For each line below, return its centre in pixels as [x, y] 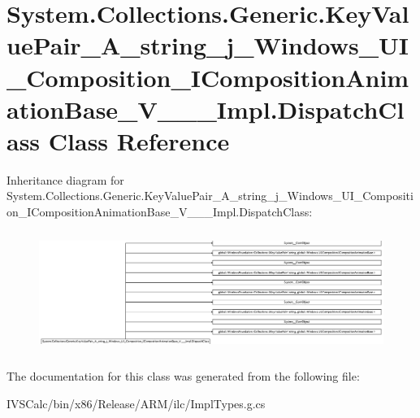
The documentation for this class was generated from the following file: [183, 376]
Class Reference [139, 140]
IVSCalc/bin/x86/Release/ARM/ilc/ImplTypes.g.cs [136, 404]
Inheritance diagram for [65, 179]
